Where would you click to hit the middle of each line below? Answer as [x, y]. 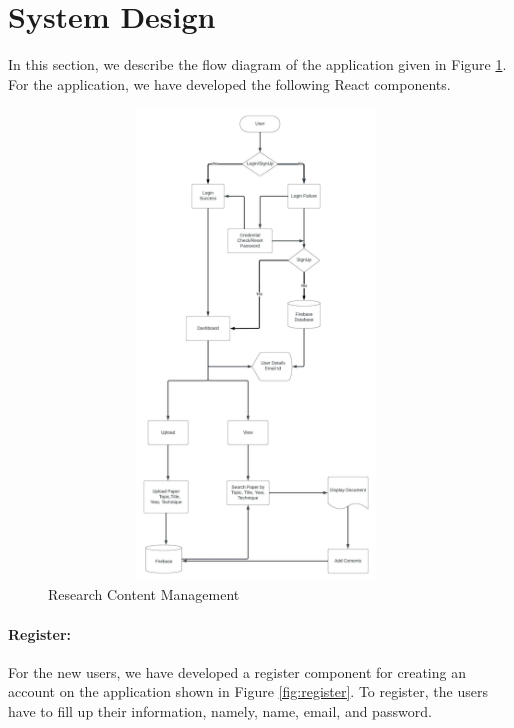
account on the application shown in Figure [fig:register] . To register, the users [248, 691]
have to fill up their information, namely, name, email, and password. [220, 710]
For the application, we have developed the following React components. [229, 83]
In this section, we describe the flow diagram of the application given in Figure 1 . [257, 64]
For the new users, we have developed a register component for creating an [237, 671]
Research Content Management [144, 594]
